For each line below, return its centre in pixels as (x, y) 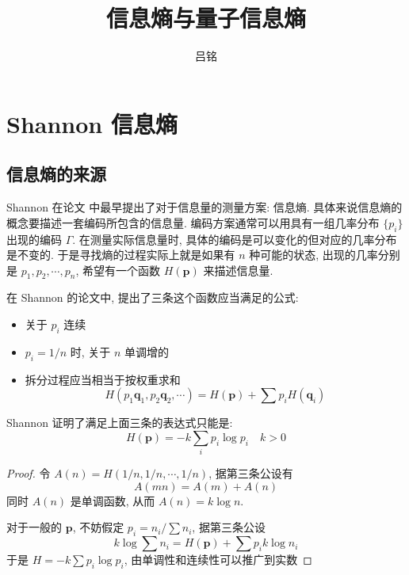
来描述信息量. (238, 270)
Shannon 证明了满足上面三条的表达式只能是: (120, 423)
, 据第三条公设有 (251, 473)
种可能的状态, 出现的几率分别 (325, 255)
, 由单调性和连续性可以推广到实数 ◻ (218, 560)
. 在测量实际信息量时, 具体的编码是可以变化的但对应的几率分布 (235, 239)
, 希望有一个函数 (118, 270)
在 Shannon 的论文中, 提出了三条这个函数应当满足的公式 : (153, 297)
